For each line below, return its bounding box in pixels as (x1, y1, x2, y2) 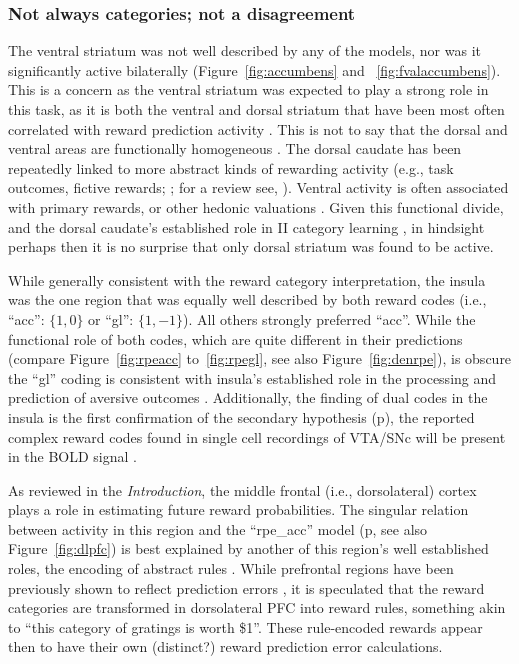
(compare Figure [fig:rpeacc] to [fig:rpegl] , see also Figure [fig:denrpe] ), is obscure (8, 348, 512, 369)
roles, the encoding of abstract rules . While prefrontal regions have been (8, 558, 454, 579)
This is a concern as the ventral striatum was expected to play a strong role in (8, 79, 489, 100)
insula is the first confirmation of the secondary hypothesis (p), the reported (8, 406, 475, 427)
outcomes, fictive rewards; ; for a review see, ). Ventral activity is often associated (8, 177, 509, 198)
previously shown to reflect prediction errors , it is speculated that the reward (8, 577, 485, 598)
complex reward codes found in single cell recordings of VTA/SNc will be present (8, 426, 506, 447)
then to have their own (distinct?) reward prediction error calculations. (8, 636, 443, 657)
